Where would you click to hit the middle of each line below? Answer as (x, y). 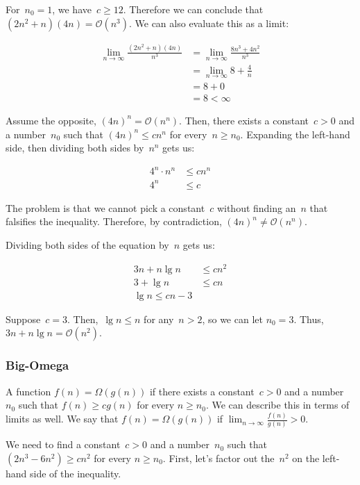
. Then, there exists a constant (244, 120)
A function (28, 391)
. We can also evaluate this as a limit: (209, 23)
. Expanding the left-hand (295, 134)
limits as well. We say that (62, 419)
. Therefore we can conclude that (193, 9)
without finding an (256, 207)
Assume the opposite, (51, 120)
